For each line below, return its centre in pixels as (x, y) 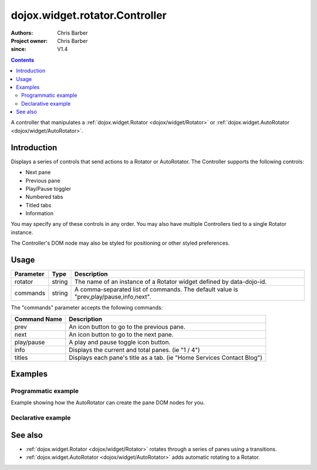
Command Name (38, 319)
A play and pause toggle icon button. (119, 342)
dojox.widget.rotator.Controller (89, 15)
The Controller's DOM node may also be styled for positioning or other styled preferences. (120, 243)
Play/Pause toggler (48, 188)
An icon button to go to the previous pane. (127, 327)
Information (40, 214)
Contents (23, 60)
